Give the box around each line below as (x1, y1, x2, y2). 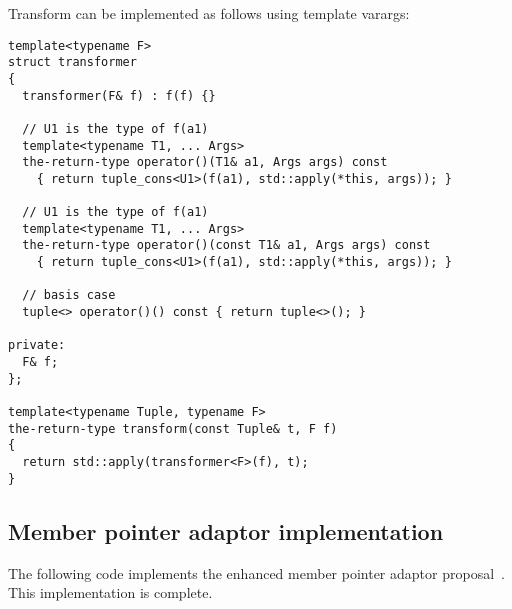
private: (8, 338, 66, 353)
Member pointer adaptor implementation (8, 515, 444, 546)
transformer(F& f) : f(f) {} (22, 88, 216, 103)
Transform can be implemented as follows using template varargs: (8, 3, 410, 23)
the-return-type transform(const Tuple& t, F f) (8, 421, 338, 436)
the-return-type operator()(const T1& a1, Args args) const (22, 238, 431, 253)
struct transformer (8, 55, 137, 70)
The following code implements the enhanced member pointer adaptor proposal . (8, 562, 505, 583)
